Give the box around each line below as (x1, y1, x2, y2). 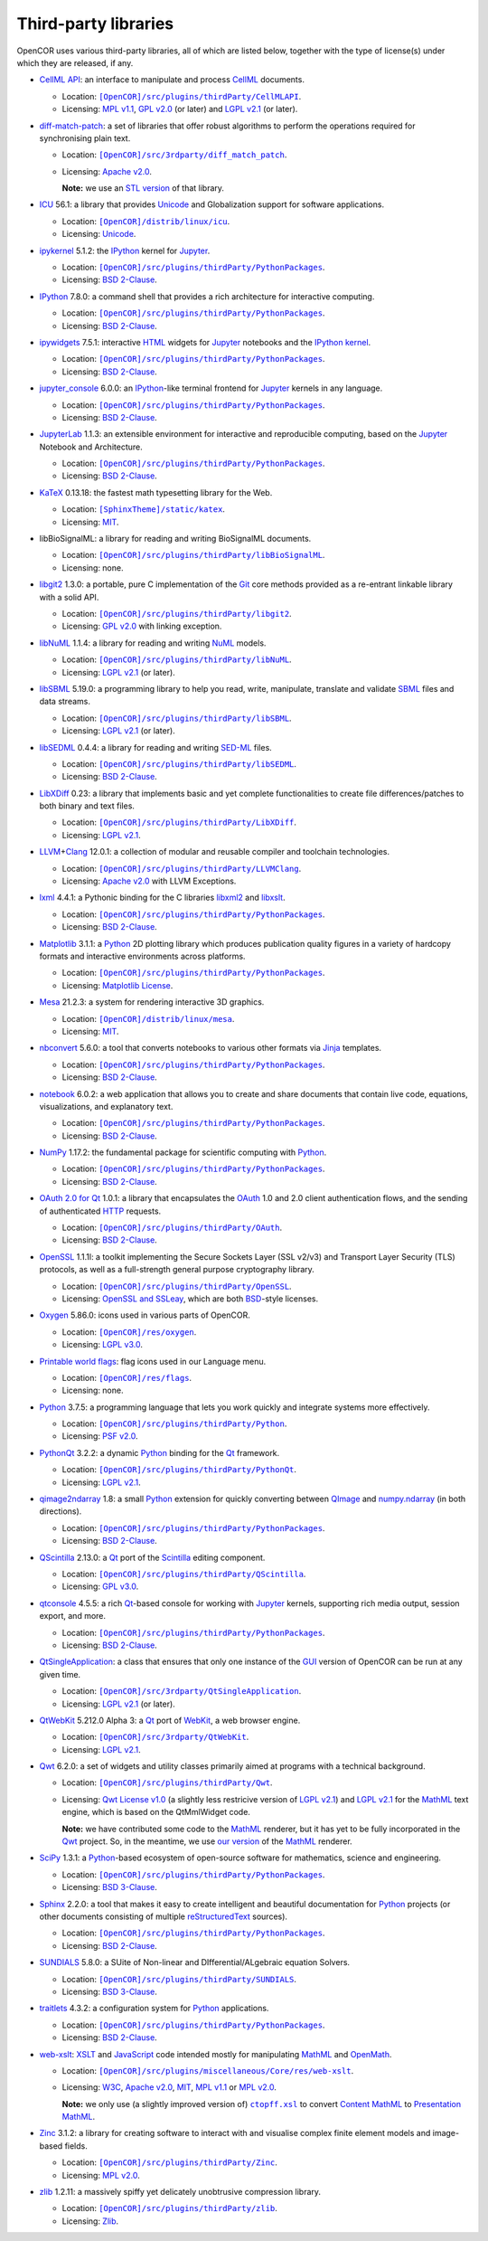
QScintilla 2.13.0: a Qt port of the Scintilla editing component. (39, 1552, 266, 1563)
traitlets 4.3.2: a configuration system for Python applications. (39, 2003, 269, 2014)
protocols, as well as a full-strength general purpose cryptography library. (39, 1264, 315, 1275)
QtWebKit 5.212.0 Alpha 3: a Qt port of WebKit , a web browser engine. (39, 1715, 301, 1726)
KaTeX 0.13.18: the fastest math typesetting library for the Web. (39, 487, 273, 497)
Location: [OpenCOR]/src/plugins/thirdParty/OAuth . (61, 1222, 283, 1234)
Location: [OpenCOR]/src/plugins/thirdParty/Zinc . (61, 2157, 277, 2168)
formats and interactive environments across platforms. (39, 950, 246, 961)
